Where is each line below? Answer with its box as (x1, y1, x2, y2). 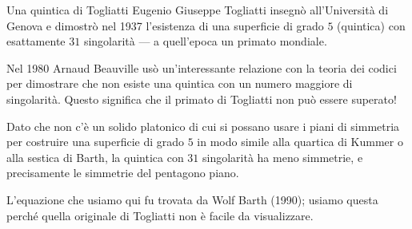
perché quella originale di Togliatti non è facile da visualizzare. (6, 207, 314, 223)
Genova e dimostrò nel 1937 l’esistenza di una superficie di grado (6, 17, 324, 34)
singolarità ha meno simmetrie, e (202, 148, 363, 165)
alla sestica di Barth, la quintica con (6, 148, 184, 165)
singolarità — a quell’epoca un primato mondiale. (83, 33, 327, 49)
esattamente (6, 33, 66, 49)
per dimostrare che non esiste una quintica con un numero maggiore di (6, 75, 353, 92)
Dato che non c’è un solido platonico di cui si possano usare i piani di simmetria (6, 117, 400, 134)
